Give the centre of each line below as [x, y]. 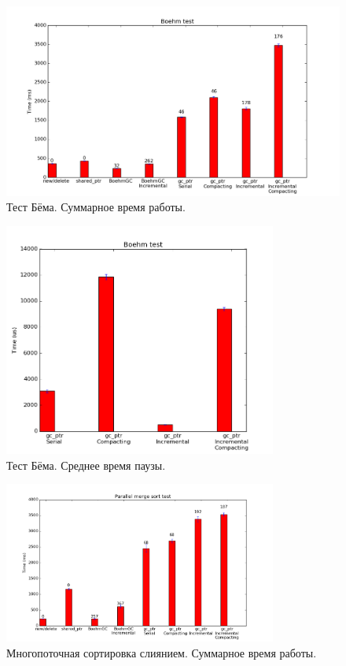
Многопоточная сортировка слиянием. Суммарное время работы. [162, 652]
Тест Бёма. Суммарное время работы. [96, 207]
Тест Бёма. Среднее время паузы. [86, 465]
